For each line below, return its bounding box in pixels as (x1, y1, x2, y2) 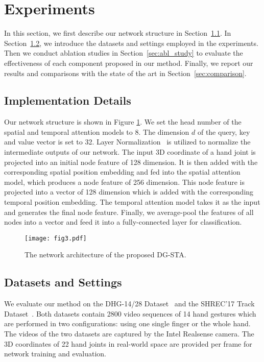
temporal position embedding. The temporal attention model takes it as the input (4, 197, 260, 207)
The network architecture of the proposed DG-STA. (25, 249, 186, 260)
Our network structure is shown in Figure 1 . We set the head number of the (4, 116, 242, 127)
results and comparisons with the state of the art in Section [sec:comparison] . (4, 67, 247, 78)
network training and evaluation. (4, 348, 107, 359)
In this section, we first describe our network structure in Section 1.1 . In (4, 28, 231, 38)
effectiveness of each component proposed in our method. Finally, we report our (4, 57, 253, 68)
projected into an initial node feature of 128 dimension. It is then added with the (4, 156, 258, 167)
